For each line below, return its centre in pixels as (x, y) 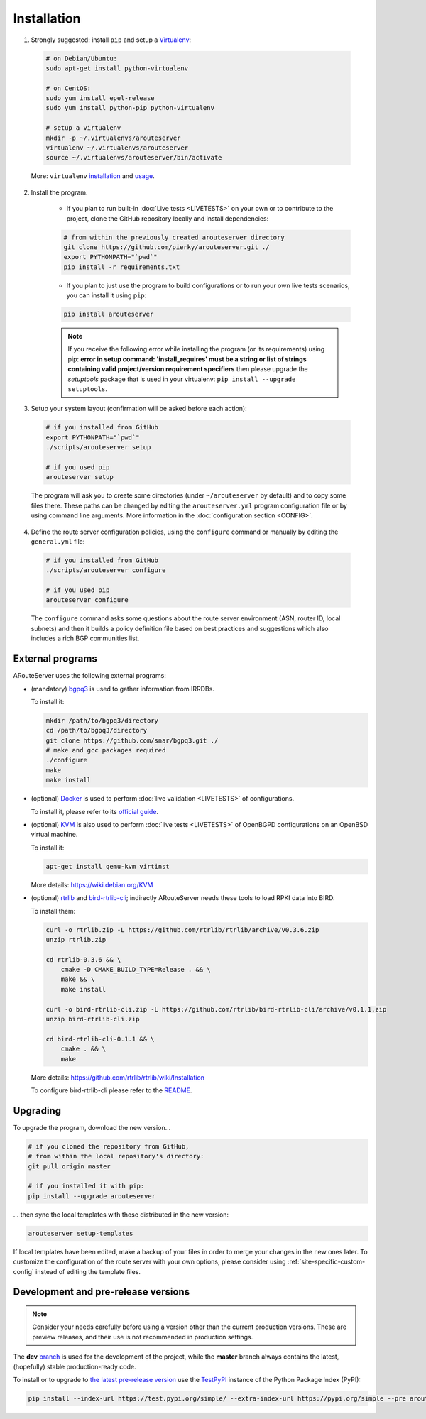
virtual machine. (54, 835)
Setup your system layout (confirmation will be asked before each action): (139, 409)
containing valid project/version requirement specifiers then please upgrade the (188, 369)
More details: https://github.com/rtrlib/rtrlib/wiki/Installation (118, 1077)
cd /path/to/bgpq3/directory (97, 730)
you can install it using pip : (106, 295)
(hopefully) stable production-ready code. (75, 1366)
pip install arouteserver (109, 314)
